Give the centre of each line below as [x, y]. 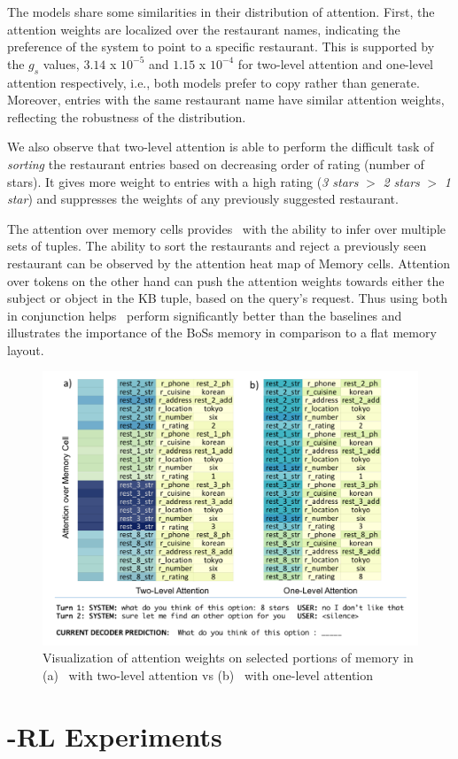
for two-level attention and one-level [336, 63]
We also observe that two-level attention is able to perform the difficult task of [221, 147]
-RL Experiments [115, 736]
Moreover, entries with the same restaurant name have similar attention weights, [226, 100]
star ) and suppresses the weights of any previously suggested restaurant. [203, 199]
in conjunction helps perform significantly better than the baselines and [205, 315]
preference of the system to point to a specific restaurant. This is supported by [221, 46]
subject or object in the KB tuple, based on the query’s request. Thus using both [228, 298]
